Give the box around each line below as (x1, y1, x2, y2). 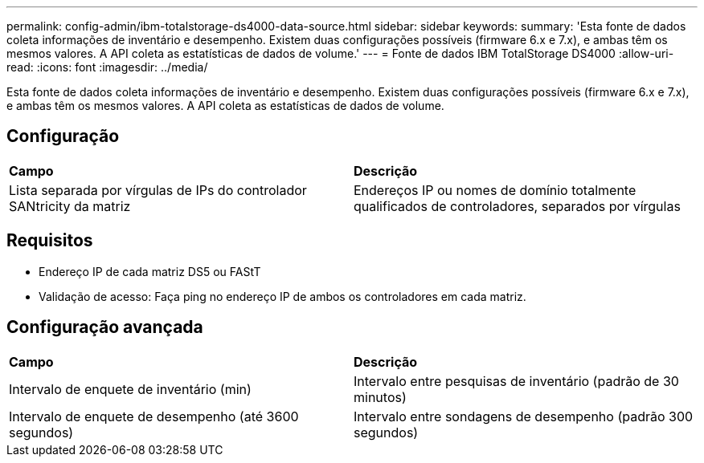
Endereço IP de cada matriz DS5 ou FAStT (39, 264, 261, 278)
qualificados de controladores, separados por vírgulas (354, 197, 681, 214)
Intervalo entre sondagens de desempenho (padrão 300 (354, 408, 694, 424)
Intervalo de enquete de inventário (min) (9, 380, 252, 397)
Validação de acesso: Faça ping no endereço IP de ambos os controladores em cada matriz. (39, 289, 526, 303)
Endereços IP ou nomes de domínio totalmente (354, 181, 636, 198)
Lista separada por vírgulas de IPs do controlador (9, 181, 307, 198)
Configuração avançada (6, 317, 203, 338)
